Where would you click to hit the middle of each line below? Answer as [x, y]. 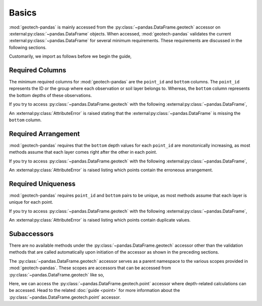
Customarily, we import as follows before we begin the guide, [70, 56]
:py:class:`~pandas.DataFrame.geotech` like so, [57, 274]
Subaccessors [31, 234]
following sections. [28, 47]
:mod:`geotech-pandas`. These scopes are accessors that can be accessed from [90, 268]
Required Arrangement [44, 134]
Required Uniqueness [42, 184]
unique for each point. [31, 202]
